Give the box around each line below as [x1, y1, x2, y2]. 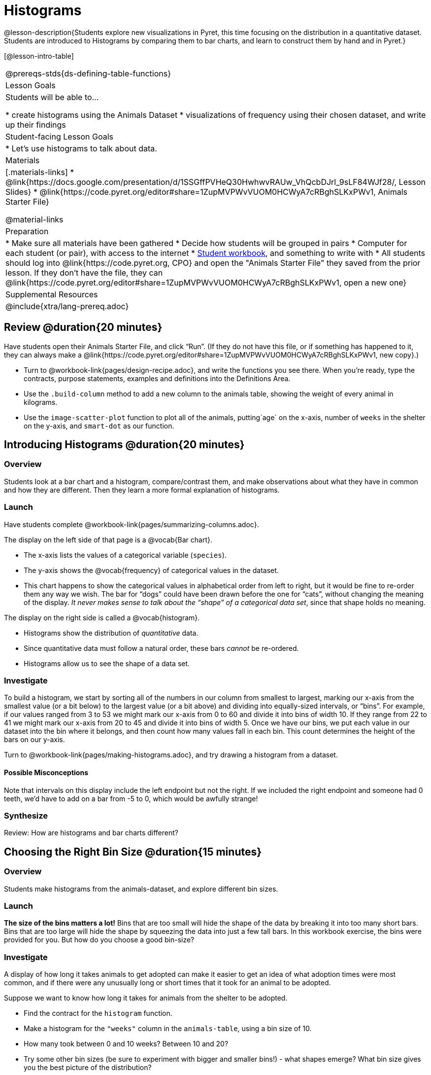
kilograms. [24, 397, 58, 406]
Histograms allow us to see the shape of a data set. [24, 659, 190, 668]
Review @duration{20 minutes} [4, 321, 163, 334]
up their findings [5, 119, 66, 130]
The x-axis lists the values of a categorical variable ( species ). [24, 550, 227, 559]
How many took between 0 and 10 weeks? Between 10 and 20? [24, 1039, 229, 1048]
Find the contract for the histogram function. [24, 1009, 172, 1017]
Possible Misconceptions [4, 768, 88, 777]
